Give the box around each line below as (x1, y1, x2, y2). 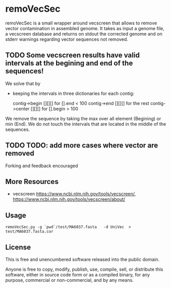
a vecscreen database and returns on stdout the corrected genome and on (5, 31, 162, 37)
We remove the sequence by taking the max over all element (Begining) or (5, 115, 161, 121)
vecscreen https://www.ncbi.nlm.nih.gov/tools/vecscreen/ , (12, 191, 136, 197)
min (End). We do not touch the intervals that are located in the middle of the (5, 121, 166, 127)
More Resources (5, 177, 59, 186)
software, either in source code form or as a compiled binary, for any (5, 272, 150, 278)
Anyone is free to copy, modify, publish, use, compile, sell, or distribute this (5, 266, 163, 272)
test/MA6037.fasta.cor (5, 229, 54, 234)
